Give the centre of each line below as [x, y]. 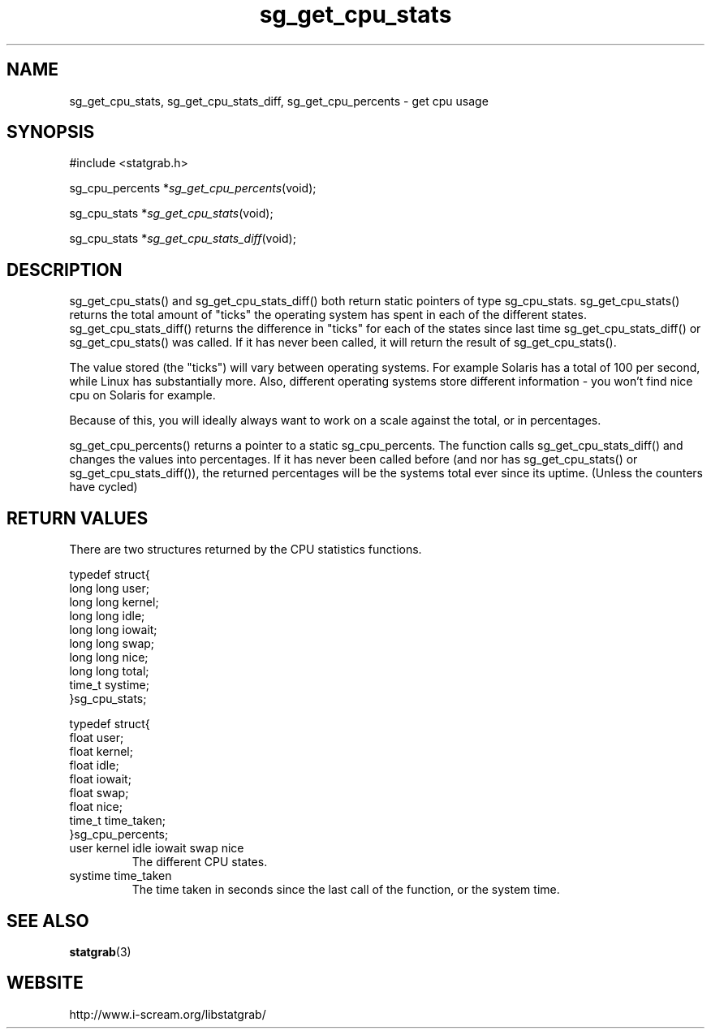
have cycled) [103, 487]
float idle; [94, 765]
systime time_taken [121, 876]
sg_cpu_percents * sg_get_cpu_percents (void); [193, 188]
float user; [97, 738]
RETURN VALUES [78, 518]
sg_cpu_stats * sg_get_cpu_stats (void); [171, 213]
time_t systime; [109, 685]
